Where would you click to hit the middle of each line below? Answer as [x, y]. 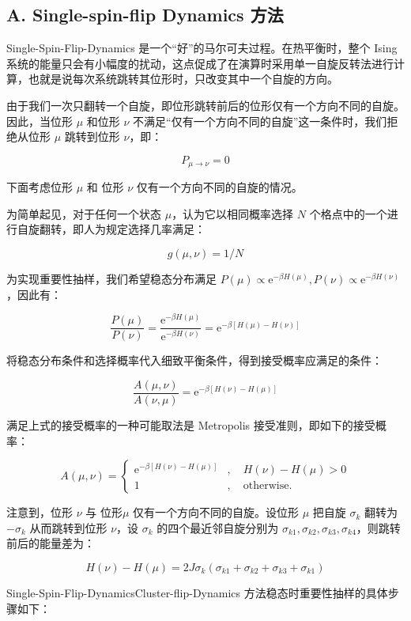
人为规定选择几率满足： [144, 229]
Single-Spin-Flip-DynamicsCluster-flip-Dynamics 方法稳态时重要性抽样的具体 [197, 592]
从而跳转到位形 [68, 527]
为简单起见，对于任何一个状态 [84, 213]
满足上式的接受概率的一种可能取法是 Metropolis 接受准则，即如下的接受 [191, 424]
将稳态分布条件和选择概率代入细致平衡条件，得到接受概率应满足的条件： [194, 360]
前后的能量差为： [51, 543]
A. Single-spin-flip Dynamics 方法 [145, 15]
